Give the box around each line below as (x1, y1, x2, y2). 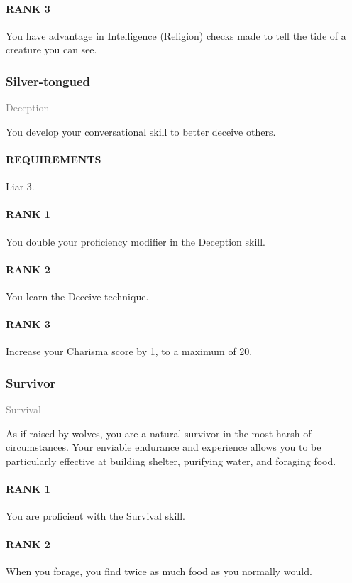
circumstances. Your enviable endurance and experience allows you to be (6, 440, 321, 454)
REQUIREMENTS (6, 151, 101, 166)
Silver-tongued (6, 72, 91, 89)
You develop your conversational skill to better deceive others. (6, 124, 276, 138)
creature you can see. (6, 42, 97, 57)
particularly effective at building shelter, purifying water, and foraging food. (6, 453, 336, 468)
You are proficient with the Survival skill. (6, 508, 186, 523)
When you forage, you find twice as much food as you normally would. (6, 563, 312, 578)
